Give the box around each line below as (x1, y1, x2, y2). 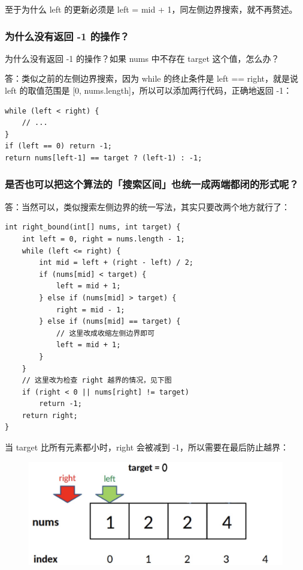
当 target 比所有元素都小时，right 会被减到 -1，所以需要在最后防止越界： (5, 441, 289, 453)
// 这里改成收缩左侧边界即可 (56, 329, 155, 338)
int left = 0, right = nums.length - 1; (22, 234, 185, 243)
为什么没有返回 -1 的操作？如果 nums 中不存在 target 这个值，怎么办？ (5, 52, 280, 64)
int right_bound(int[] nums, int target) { (5, 223, 181, 232)
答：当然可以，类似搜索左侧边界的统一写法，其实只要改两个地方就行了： (5, 200, 290, 213)
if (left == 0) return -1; (5, 142, 112, 151)
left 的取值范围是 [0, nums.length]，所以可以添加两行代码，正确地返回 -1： (5, 84, 292, 96)
